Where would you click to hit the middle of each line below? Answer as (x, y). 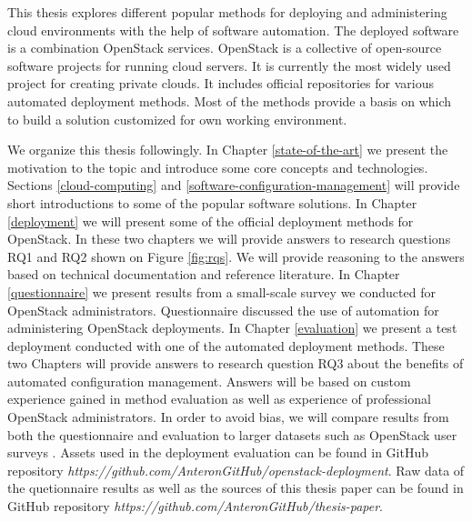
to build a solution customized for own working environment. (177, 119)
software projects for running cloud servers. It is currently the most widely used (229, 65)
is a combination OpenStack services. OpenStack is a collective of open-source (225, 48)
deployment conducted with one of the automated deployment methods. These (226, 345)
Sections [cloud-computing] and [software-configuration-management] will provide (234, 185)
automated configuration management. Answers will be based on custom (209, 381)
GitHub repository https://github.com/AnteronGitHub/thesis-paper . (196, 506)
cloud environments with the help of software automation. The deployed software (233, 30)
